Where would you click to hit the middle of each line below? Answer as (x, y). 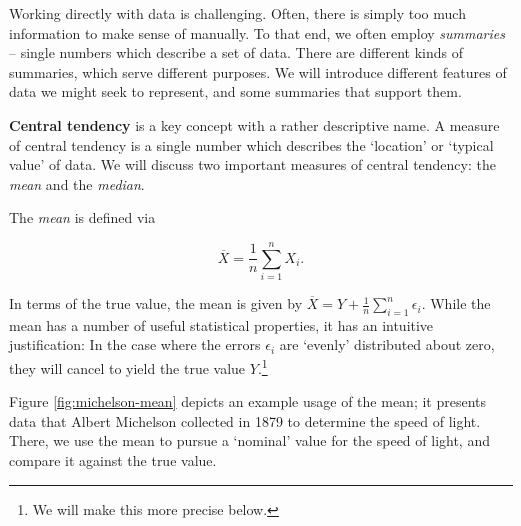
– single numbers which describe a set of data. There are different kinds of (236, 52)
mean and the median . (77, 183)
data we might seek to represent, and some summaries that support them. (235, 91)
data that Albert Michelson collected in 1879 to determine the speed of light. (245, 420)
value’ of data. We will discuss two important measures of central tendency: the (252, 164)
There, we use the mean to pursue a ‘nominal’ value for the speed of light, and (249, 440)
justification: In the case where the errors (135, 344)
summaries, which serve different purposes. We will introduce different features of (258, 71)
